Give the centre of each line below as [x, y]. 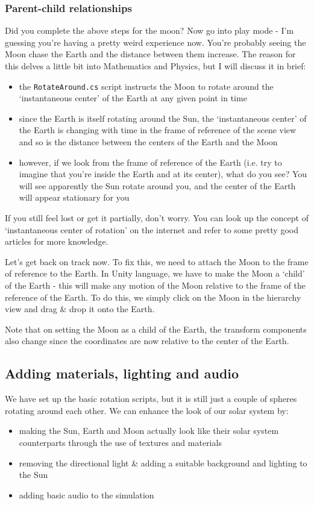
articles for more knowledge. [57, 241]
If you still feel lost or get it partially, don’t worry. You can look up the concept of [157, 218]
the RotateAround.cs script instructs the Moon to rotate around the [146, 86]
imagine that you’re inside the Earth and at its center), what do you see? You [163, 174]
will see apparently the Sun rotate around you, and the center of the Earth [157, 185]
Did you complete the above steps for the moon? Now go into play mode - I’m [149, 30]
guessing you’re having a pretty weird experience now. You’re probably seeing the [155, 42]
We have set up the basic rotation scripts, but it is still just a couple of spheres [151, 399]
